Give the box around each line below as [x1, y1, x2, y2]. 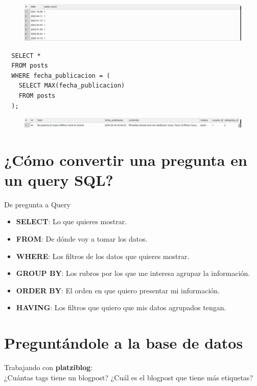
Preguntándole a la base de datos [4, 332, 243, 353]
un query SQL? [4, 169, 113, 190]
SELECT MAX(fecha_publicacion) [18, 82, 125, 90]
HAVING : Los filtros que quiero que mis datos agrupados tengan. [16, 302, 226, 313]
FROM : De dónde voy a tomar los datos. [16, 233, 148, 244]
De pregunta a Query [4, 199, 71, 209]
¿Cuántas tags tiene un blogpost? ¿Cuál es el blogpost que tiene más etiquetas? [4, 372, 253, 382]
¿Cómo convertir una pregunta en [4, 149, 247, 170]
